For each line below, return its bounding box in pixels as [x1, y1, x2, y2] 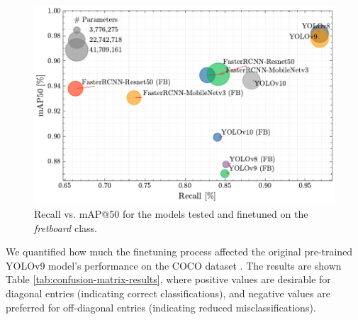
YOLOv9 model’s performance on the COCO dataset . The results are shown [6, 258, 342, 272]
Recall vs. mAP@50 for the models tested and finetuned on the [34, 206, 308, 221]
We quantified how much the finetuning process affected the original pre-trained [6, 244, 353, 259]
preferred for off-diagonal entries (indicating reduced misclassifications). [6, 299, 316, 314]
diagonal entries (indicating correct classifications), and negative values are [6, 286, 330, 301]
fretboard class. [34, 220, 97, 235]
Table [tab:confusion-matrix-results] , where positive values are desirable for [6, 272, 331, 287]
